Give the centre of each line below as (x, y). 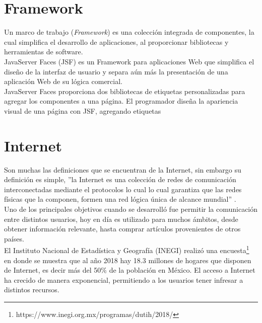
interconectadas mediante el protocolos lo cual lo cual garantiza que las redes (123, 189)
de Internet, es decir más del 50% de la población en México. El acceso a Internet (130, 270)
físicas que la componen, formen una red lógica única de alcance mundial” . (120, 199)
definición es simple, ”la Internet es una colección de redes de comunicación (120, 179)
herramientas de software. (44, 52)
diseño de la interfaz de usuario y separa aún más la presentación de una (116, 71)
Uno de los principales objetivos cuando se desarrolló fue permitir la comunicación (131, 209)
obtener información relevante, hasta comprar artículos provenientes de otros (122, 229)
